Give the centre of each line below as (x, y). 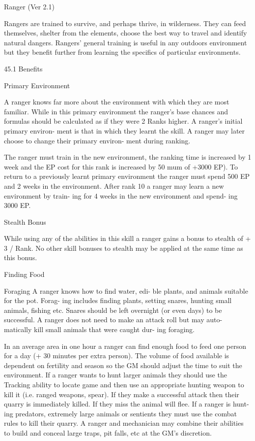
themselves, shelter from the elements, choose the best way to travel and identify (126, 33)
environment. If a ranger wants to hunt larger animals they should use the (115, 375)
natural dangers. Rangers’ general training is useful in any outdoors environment (126, 42)
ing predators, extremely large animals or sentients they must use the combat (120, 413)
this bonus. (21, 257)
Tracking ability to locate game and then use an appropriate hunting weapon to (124, 384)
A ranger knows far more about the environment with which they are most (117, 102)
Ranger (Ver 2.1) (29, 6)
